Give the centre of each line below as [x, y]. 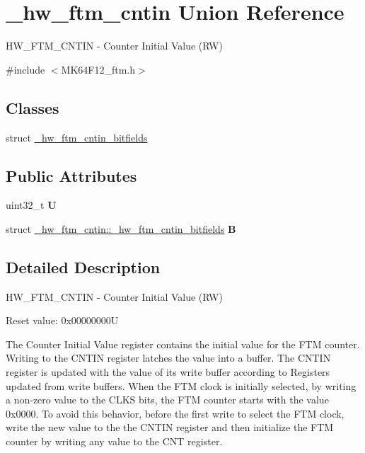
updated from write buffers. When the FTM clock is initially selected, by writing [181, 385]
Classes [33, 107]
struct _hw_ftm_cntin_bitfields [77, 137]
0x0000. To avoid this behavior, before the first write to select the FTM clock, [175, 413]
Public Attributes [71, 175]
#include [25, 69]
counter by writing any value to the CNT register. [114, 441]
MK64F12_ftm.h [98, 69]
